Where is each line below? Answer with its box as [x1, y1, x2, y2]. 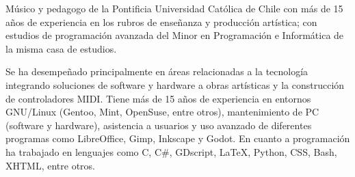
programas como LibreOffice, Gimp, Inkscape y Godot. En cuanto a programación [5, 131, 350, 146]
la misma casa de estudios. [5, 41, 117, 55]
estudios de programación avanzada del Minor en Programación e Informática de [5, 28, 344, 42]
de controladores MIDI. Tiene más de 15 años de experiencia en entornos [5, 91, 311, 105]
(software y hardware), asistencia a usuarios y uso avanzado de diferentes [5, 118, 312, 132]
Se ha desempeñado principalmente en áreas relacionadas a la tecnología [5, 64, 308, 79]
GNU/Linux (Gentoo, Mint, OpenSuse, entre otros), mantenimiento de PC [5, 105, 319, 119]
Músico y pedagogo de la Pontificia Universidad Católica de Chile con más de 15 [5, 1, 343, 15]
